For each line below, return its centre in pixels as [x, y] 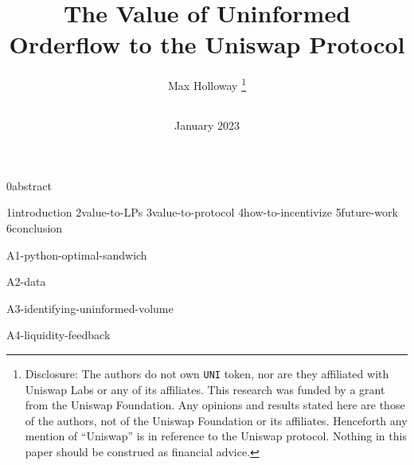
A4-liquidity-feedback [59, 335]
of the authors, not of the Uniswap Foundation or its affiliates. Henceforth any [216, 420]
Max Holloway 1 [207, 84]
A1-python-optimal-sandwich [77, 254]
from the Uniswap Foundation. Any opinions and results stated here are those [215, 405]
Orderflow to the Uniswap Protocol [207, 44]
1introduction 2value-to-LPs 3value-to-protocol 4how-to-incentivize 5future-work [202, 212]
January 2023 [207, 125]
